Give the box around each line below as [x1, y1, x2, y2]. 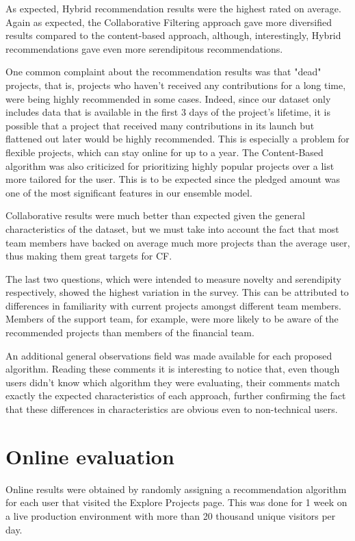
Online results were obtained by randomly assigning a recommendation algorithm [5, 481, 347, 496]
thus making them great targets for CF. [5, 249, 172, 263]
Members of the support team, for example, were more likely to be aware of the [5, 312, 339, 326]
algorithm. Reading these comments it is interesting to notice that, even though [5, 362, 340, 376]
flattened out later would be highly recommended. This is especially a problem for [5, 131, 350, 146]
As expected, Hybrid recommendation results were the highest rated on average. [5, 1, 341, 15]
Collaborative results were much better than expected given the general [5, 208, 305, 223]
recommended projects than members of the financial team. [5, 325, 254, 340]
